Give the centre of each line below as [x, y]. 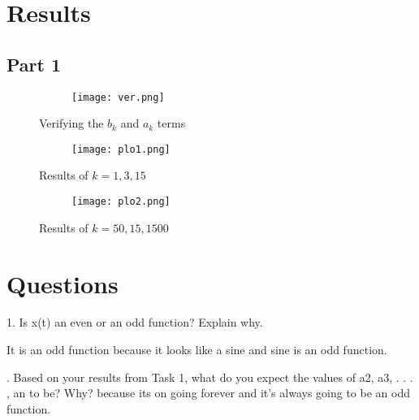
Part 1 [34, 64]
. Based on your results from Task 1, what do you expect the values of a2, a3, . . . [210, 377]
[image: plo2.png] [121, 202]
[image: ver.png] [118, 97]
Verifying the [71, 123]
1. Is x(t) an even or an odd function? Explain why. [135, 322]
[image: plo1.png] [121, 149]
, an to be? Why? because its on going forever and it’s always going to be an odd [208, 393]
